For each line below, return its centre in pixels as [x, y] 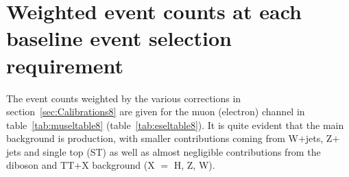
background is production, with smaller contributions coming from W [152, 138]
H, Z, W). [194, 165]
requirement [65, 65]
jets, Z [319, 138]
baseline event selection [119, 38]
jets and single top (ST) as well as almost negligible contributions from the [164, 151]
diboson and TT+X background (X [81, 165]
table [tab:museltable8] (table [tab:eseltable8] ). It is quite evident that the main [175, 125]
